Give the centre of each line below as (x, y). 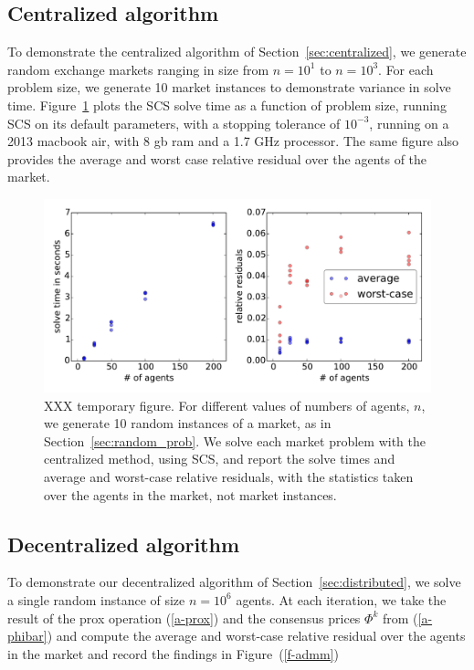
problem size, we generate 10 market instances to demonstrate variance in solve (229, 87)
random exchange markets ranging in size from (138, 69)
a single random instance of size (96, 599)
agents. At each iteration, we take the (341, 599)
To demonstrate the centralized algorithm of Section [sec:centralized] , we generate (237, 52)
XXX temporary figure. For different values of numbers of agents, (227, 405)
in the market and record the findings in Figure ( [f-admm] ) (173, 653)
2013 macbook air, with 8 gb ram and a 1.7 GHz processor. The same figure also (233, 141)
